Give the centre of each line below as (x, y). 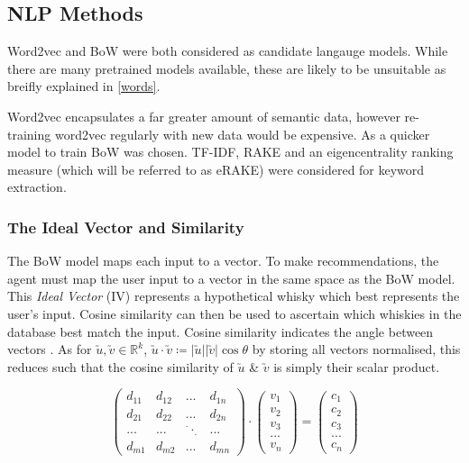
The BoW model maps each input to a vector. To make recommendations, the (223, 261)
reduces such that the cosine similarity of (120, 366)
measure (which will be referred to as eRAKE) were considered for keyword (216, 169)
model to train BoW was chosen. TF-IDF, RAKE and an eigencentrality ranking (230, 152)
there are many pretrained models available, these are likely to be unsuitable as (227, 68)
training (29, 134)
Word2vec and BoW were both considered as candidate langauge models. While (228, 51)
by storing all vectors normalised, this (356, 349)
